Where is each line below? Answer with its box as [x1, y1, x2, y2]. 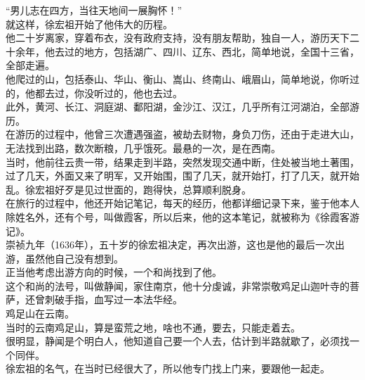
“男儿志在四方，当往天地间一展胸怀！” [6, 3, 182, 17]
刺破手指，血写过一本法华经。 [44, 292, 182, 307]
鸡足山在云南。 [6, 306, 74, 321]
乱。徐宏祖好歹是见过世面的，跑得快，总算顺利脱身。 [6, 182, 251, 196]
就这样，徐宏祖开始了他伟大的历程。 [6, 16, 173, 31]
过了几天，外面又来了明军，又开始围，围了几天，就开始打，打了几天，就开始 [6, 168, 359, 183]
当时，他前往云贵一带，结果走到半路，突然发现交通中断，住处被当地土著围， [6, 154, 359, 169]
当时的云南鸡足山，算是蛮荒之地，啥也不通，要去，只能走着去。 [6, 319, 300, 334]
